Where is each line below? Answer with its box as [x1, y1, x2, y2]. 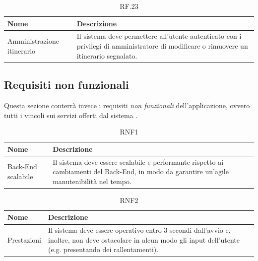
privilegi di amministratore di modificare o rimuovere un [76, 41, 248, 51]
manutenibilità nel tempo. [53, 176, 131, 186]
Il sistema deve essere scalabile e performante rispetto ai [53, 156, 224, 167]
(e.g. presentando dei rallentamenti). [48, 244, 159, 255]
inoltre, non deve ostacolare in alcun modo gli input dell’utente [48, 234, 240, 245]
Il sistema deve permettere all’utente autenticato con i [76, 31, 242, 41]
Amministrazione [7, 36, 59, 46]
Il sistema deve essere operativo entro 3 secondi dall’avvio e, [48, 225, 231, 235]
